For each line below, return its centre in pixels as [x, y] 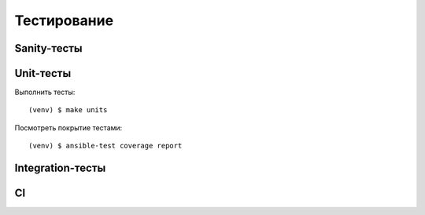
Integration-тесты [60, 168]
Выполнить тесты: [45, 92]
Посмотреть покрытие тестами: [68, 128]
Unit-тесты [43, 73]
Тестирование [64, 20]
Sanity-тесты [48, 48]
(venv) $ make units [68, 110]
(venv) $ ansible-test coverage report [105, 146]
